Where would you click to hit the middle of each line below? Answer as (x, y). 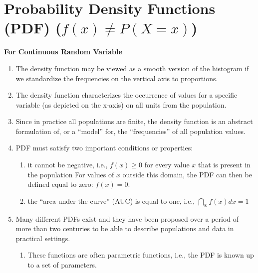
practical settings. (43, 238)
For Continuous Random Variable (63, 52)
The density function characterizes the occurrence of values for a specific (127, 95)
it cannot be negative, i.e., (68, 165)
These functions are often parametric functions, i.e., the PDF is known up (141, 255)
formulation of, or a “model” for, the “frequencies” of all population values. (130, 131)
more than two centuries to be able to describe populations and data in (125, 228)
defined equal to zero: (60, 184)
